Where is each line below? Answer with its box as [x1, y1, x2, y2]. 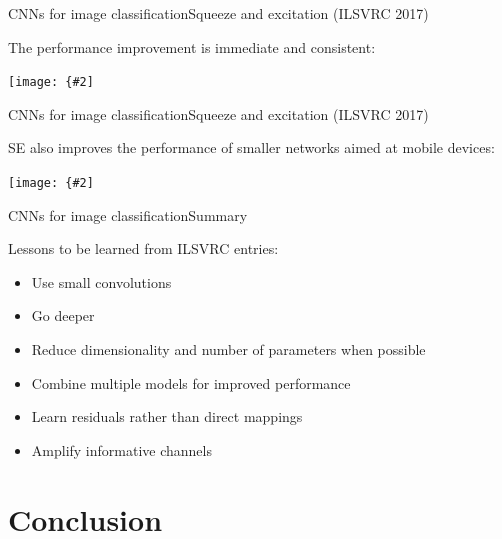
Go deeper [31, 305, 95, 326]
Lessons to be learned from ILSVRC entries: [8, 238, 279, 259]
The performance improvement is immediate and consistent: [8, 36, 376, 57]
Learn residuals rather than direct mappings [31, 406, 303, 427]
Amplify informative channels [31, 439, 212, 460]
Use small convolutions [31, 271, 172, 292]
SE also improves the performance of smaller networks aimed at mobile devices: [8, 137, 495, 158]
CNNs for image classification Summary [8, 204, 248, 225]
